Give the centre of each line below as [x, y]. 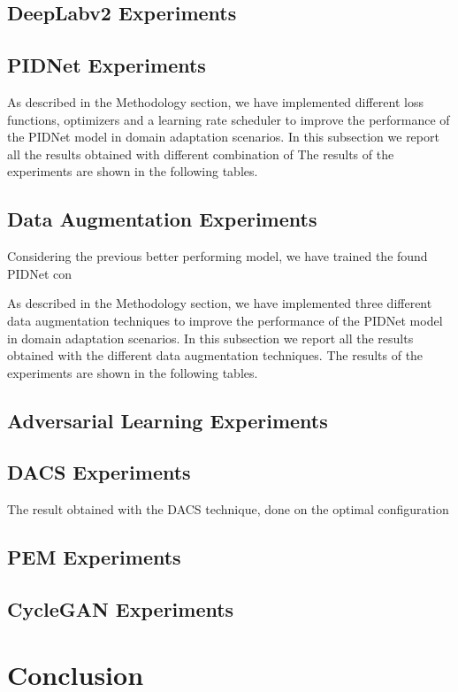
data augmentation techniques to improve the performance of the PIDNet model [225, 320]
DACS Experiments [99, 472]
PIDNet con [40, 273]
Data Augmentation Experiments [162, 219]
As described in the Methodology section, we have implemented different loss [215, 101]
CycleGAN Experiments [121, 609]
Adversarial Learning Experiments [168, 420]
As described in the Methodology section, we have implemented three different [220, 303]
